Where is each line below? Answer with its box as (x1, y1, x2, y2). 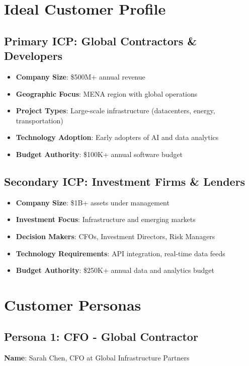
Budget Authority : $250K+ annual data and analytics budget (16, 265, 214, 275)
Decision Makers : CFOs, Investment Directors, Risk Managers (16, 231, 215, 241)
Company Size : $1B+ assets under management (16, 197, 170, 207)
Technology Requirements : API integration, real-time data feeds (16, 248, 225, 258)
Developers (4, 48, 63, 63)
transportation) (16, 115, 63, 125)
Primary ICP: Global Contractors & (4, 33, 197, 48)
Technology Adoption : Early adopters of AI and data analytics (16, 132, 219, 142)
